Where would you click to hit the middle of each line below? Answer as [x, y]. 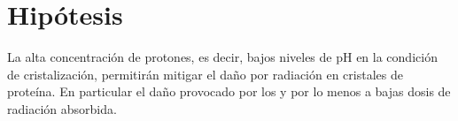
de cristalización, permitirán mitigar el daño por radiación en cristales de [205, 74]
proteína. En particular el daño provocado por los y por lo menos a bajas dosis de [229, 91]
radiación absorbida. [62, 108]
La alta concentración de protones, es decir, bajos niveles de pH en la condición [222, 57]
